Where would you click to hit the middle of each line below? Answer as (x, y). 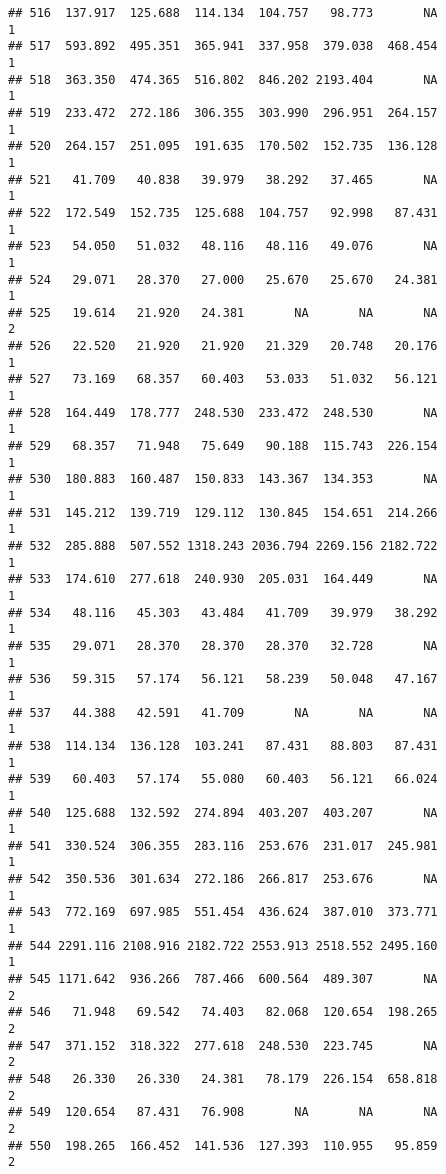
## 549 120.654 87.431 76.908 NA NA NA (223, 1112)
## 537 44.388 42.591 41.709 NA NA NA (223, 712)
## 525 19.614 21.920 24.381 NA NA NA (223, 312)
